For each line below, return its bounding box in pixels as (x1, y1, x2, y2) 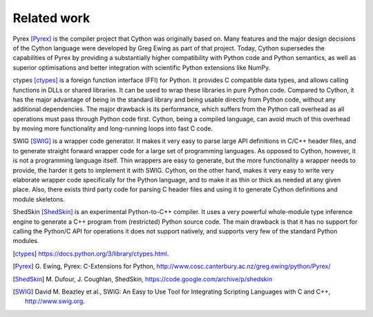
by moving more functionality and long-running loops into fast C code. (12, 124, 213, 133)
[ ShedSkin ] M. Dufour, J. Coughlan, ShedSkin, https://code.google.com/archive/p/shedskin (12, 275, 273, 283)
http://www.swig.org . (25, 297, 86, 305)
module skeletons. (12, 195, 66, 203)
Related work (12, 10, 90, 26)
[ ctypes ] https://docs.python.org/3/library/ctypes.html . (12, 249, 169, 258)
